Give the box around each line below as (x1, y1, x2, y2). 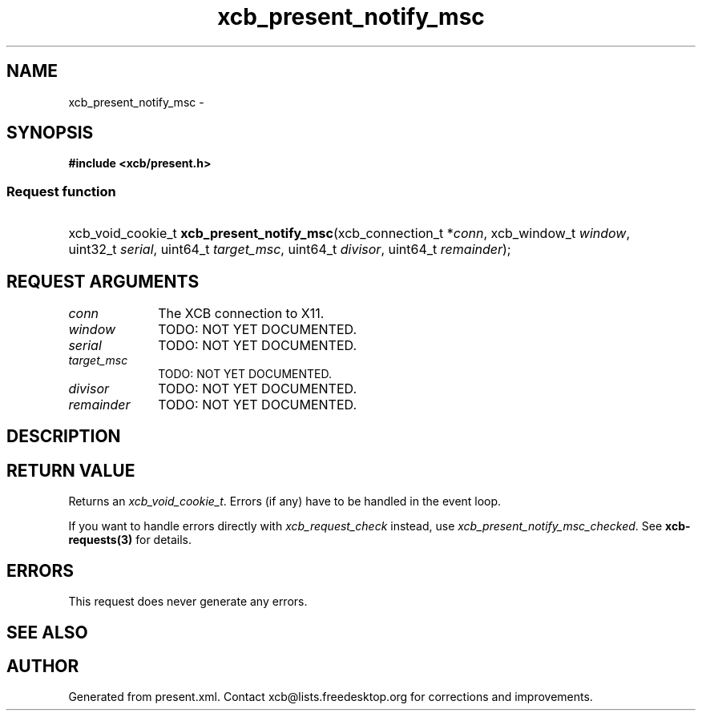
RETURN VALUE (6, 460, 135, 481)
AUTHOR (6, 655, 79, 676)
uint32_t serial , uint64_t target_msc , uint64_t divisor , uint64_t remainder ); (68, 241, 511, 258)
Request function (6, 183, 116, 199)
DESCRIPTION (6, 426, 121, 447)
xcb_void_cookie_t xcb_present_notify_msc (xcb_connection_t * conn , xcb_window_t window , (68, 225, 631, 242)
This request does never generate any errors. (68, 594, 308, 609)
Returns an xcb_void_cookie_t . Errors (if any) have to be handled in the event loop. (68, 494, 502, 509)
